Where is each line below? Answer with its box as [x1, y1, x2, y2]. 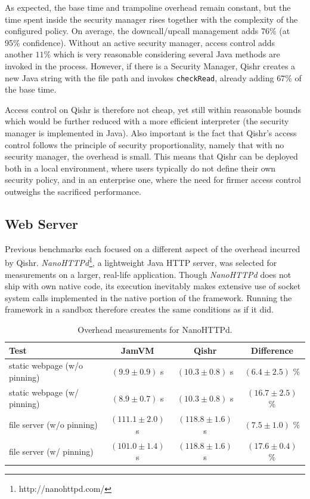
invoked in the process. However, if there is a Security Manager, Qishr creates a [5, 59, 296, 72]
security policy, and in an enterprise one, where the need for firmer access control [5, 173, 301, 186]
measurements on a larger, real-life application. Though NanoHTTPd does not [5, 268, 292, 280]
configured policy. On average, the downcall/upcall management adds [5, 25, 259, 37]
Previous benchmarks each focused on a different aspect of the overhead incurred [5, 242, 300, 255]
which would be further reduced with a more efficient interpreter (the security [5, 115, 289, 127]
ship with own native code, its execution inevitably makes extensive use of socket [5, 280, 301, 292]
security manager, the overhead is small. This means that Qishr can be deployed [5, 150, 298, 163]
